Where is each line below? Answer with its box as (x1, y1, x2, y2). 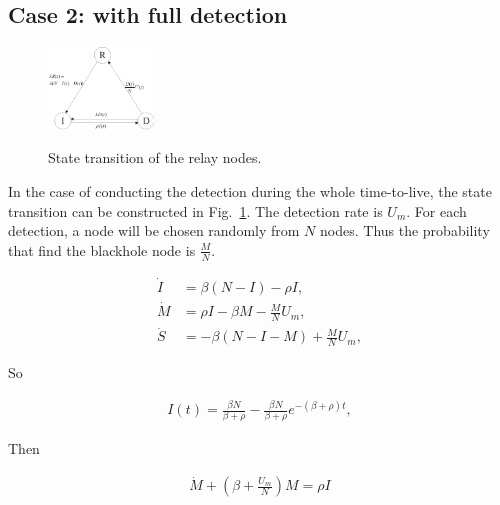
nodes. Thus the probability (320, 220, 490, 241)
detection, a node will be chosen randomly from (8, 220, 300, 241)
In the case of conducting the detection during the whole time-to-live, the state (8, 181, 492, 202)
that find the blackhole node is (8, 239, 196, 260)
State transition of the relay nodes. (48, 147, 262, 168)
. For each (406, 200, 467, 221)
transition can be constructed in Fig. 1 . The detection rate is (8, 200, 383, 221)
